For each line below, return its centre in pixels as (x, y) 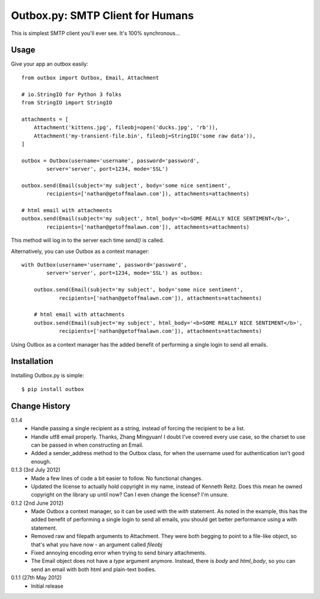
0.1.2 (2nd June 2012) (37, 503)
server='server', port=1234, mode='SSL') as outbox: (124, 273)
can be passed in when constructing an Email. (87, 445)
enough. (41, 462)
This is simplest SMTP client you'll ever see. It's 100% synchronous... (95, 33)
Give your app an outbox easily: (49, 64)
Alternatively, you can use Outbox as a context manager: (80, 251)
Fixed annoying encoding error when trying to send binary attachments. (119, 553)
